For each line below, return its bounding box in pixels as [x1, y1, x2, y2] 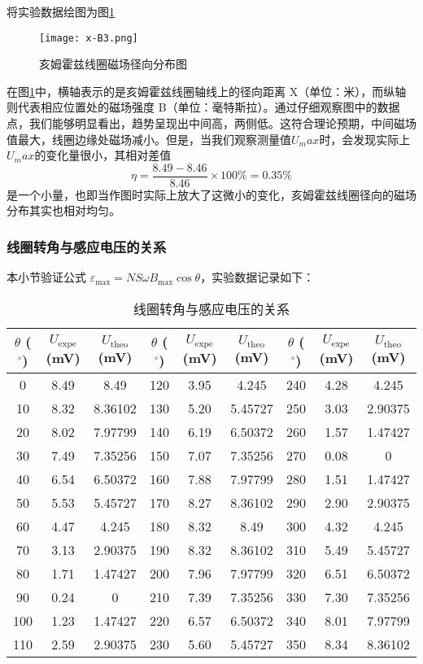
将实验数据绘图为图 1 [7, 3, 115, 20]
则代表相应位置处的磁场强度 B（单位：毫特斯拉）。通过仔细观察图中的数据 [7, 98, 400, 116]
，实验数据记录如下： [200, 269, 315, 286]
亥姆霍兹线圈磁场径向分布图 [39, 55, 187, 72]
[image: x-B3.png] [39, 32, 138, 44]
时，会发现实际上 [319, 130, 411, 147]
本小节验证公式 [7, 269, 86, 286]
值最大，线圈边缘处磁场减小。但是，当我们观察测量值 [7, 130, 291, 147]
